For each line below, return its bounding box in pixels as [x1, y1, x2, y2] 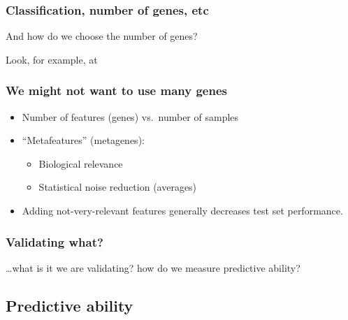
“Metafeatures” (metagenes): [22, 133, 145, 147]
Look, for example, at [6, 52, 98, 66]
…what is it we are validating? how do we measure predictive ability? [6, 260, 300, 275]
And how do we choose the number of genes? [6, 29, 198, 43]
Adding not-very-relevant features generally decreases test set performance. [22, 203, 343, 217]
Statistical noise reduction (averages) [38, 180, 197, 194]
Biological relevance [38, 156, 123, 170]
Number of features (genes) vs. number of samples [22, 109, 239, 124]
